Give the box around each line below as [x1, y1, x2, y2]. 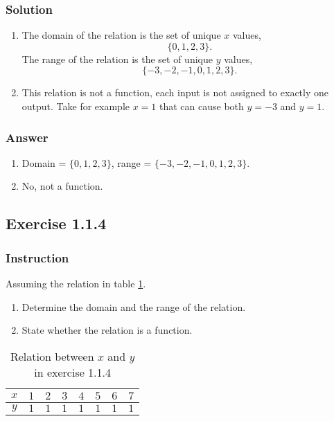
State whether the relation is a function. [21, 323, 193, 337]
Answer [6, 128, 49, 145]
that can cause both [159, 99, 244, 113]
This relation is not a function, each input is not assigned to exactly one [21, 85, 328, 100]
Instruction [6, 249, 69, 266]
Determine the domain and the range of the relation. [21, 299, 246, 314]
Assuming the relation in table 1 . [6, 276, 146, 290]
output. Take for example [21, 99, 130, 113]
